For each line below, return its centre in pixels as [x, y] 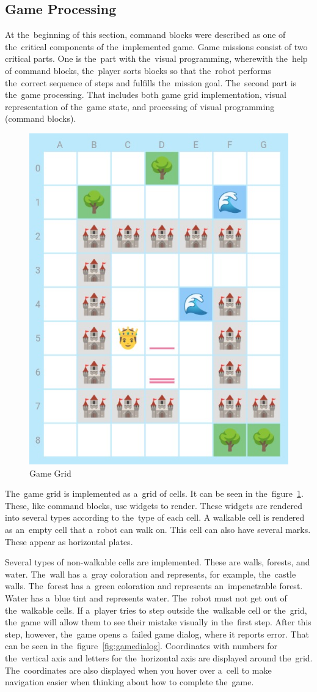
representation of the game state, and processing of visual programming [140, 106]
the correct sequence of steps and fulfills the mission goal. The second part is [151, 82]
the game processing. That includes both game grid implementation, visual [146, 95]
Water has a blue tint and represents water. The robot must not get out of [146, 598]
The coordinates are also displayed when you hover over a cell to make [138, 670]
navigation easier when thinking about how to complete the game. [129, 682]
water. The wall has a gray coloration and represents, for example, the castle [151, 574]
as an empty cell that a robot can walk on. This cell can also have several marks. [158, 530]
